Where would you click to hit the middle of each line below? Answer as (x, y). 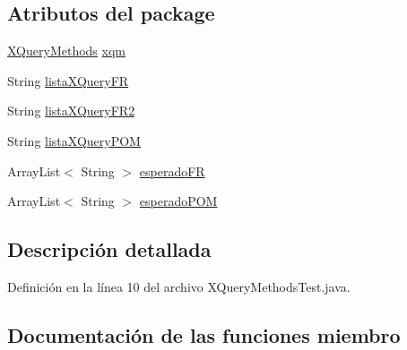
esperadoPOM (178, 201)
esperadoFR (172, 171)
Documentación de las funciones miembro (204, 334)
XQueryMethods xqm (66, 51)
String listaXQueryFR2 (71, 111)
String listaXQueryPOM (74, 140)
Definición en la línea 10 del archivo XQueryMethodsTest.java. (179, 286)
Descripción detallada (109, 249)
